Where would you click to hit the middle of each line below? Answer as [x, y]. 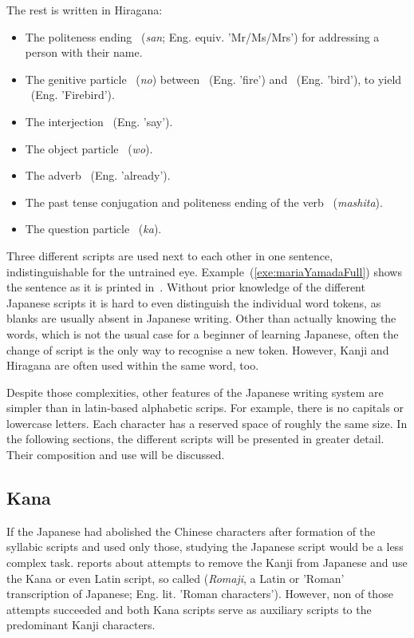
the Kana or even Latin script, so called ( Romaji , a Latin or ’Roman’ [175, 578]
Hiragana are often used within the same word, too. [133, 365]
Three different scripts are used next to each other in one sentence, [170, 255]
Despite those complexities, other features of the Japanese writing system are [195, 392]
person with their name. [84, 52]
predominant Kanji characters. [81, 625]
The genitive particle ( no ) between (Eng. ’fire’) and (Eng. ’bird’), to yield [213, 79]
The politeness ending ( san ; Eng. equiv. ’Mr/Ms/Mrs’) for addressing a [202, 36]
